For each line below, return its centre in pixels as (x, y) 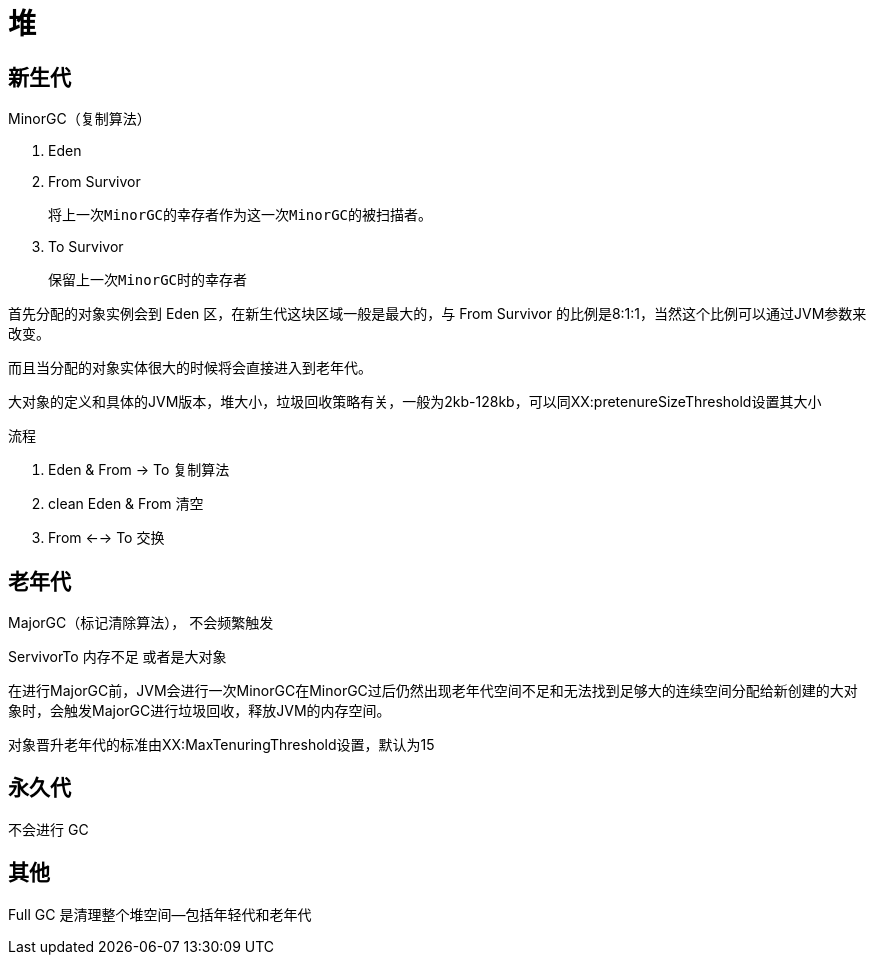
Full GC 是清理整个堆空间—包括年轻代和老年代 (160, 914)
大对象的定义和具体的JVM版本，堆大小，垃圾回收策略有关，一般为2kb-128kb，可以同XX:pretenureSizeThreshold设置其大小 (415, 402)
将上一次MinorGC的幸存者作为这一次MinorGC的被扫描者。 (240, 215)
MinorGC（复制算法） (79, 119)
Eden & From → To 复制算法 (139, 470)
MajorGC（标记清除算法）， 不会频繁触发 (141, 623)
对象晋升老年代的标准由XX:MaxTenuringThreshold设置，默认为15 (221, 745)
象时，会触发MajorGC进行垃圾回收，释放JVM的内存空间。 (199, 711)
